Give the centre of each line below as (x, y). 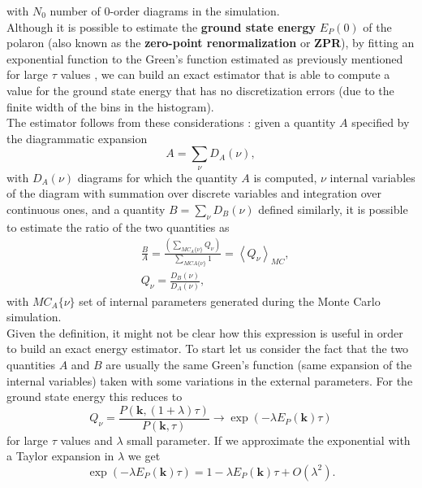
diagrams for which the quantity (157, 177)
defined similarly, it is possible (333, 209)
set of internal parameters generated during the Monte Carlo (230, 301)
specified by (381, 122)
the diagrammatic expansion (77, 138)
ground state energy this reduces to (95, 396)
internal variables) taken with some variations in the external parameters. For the (210, 380)
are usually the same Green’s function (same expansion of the (259, 364)
